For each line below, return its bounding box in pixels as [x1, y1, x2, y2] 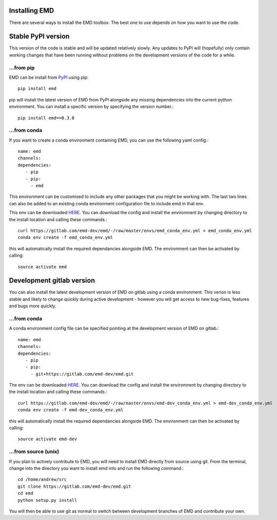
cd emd [18, 491, 34, 496]
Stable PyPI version [9, 32, 70, 41]
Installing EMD [9, 6, 54, 15]
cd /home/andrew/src [18, 477, 67, 482]
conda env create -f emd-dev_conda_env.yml [18, 407, 124, 413]
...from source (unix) [9, 448, 60, 455]
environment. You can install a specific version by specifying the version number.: [9, 103, 174, 110]
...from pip [9, 64, 35, 71]
